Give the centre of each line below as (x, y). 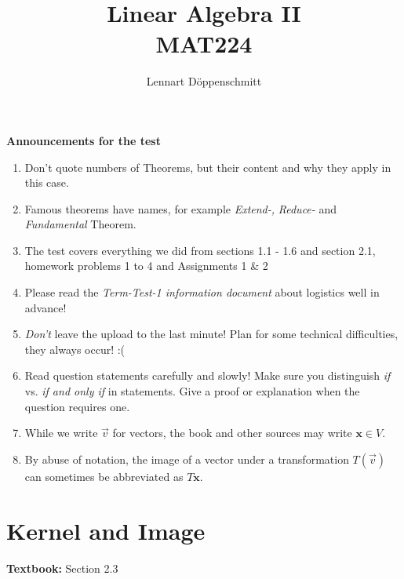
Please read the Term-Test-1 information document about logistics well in (202, 292)
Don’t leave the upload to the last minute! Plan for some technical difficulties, (211, 334)
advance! (45, 307)
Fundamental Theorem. (80, 224)
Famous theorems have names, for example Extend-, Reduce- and (181, 208)
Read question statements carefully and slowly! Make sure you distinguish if (207, 375)
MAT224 (204, 44)
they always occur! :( (75, 349)
